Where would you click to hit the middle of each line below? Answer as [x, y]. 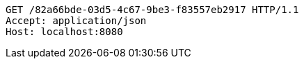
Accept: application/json [76, 21]
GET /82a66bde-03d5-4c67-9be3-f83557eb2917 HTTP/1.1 [152, 10]
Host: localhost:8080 [64, 32]
